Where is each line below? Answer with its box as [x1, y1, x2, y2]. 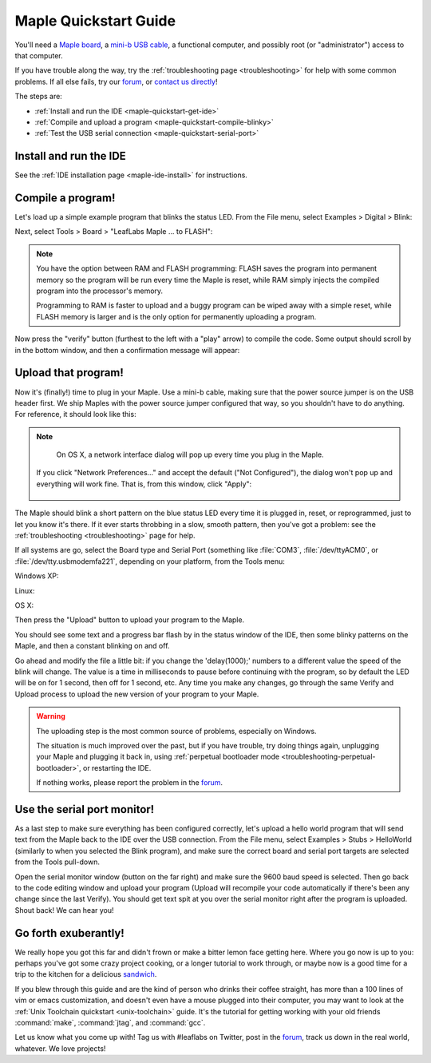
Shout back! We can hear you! [14, 905, 114, 914]
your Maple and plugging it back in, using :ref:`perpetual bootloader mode [36, 752, 279, 762]
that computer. [14, 50, 63, 60]
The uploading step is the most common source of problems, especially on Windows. [36, 726, 317, 736]
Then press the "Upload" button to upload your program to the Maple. [14, 615, 245, 625]
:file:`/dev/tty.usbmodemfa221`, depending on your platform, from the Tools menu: [14, 556, 285, 566]
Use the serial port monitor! [14, 803, 155, 816]
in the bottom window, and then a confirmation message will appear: [14, 345, 240, 355]
